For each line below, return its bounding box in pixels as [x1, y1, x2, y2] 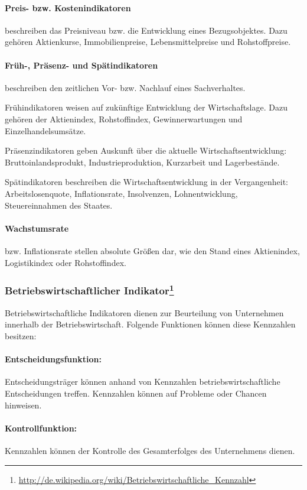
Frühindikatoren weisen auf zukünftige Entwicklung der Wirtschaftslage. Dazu [5, 101, 288, 113]
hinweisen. [5, 398, 42, 411]
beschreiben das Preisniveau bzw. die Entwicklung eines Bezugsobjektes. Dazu [5, 24, 288, 36]
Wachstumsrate [5, 222, 69, 234]
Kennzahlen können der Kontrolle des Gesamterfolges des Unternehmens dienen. [5, 444, 295, 456]
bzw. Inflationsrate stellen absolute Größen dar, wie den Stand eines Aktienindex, [5, 244, 300, 257]
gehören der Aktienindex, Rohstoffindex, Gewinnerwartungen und [5, 112, 243, 125]
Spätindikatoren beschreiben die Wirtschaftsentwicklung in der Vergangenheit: [5, 176, 288, 188]
